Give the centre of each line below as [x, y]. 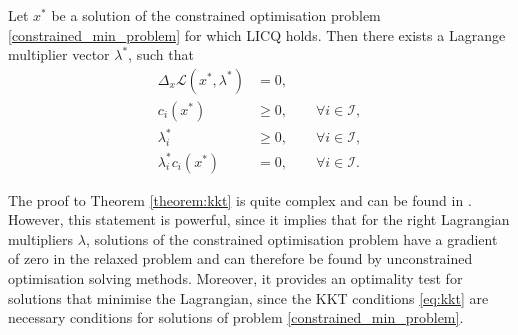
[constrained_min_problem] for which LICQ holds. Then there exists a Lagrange [257, 34]
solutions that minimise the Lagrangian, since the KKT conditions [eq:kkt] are [248, 297]
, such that [161, 54]
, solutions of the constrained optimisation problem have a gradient [291, 238]
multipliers [41, 238]
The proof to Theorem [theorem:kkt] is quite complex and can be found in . [240, 199]
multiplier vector [59, 54]
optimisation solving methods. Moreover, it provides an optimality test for [235, 278]
